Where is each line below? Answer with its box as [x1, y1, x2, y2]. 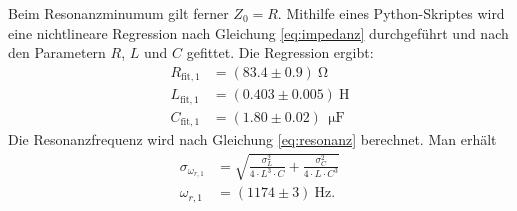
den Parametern [8, 42, 106, 63]
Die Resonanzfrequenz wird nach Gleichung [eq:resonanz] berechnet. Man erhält [8, 129, 497, 150]
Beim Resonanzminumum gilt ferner [8, 3, 229, 23]
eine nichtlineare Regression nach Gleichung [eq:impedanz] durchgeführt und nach [8, 22, 509, 43]
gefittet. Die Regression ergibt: [186, 42, 374, 63]
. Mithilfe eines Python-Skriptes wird [277, 3, 505, 23]
